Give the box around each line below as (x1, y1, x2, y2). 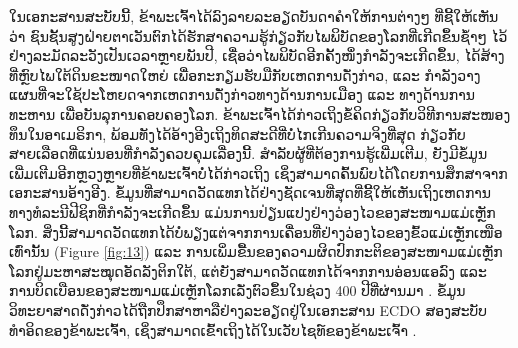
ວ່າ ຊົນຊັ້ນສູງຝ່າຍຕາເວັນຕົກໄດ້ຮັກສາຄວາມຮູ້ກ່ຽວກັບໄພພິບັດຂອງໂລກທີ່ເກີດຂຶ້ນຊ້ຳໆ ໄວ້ (9, 25, 508, 46)
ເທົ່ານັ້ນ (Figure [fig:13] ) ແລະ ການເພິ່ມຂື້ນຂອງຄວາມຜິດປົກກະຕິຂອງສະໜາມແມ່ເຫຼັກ (9, 241, 503, 262)
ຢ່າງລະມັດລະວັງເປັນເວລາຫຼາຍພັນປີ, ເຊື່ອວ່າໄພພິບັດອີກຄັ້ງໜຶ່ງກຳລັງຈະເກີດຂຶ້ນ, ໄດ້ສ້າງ (9, 45, 505, 66)
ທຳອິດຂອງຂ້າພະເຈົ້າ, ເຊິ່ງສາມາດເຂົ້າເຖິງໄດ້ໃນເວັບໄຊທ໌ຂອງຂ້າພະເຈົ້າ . (9, 319, 417, 340)
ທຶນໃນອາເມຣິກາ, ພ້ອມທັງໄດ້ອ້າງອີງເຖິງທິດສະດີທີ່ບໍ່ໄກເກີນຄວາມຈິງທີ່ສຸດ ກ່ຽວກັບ (9, 123, 466, 144)
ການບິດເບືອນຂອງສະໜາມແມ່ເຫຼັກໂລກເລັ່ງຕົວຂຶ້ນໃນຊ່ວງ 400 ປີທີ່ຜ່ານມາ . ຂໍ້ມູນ (9, 280, 466, 301)
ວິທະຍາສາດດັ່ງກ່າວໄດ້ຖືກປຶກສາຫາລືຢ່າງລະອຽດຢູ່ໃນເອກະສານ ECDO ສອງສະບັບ (9, 299, 488, 320)
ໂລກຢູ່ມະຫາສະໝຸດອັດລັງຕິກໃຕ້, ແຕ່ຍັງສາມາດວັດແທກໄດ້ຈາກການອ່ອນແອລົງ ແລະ (9, 260, 487, 281)
